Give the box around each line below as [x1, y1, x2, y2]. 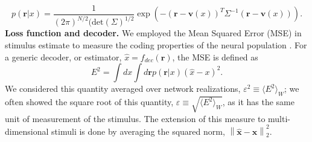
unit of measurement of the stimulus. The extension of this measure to [5, 112, 266, 124]
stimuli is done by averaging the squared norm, [51, 125, 225, 138]
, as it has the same [222, 95, 294, 108]
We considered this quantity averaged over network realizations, [5, 82, 241, 95]
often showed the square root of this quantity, [5, 95, 174, 108]
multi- [268, 112, 291, 124]
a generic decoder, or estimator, [5, 50, 122, 63]
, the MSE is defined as [172, 50, 258, 63]
